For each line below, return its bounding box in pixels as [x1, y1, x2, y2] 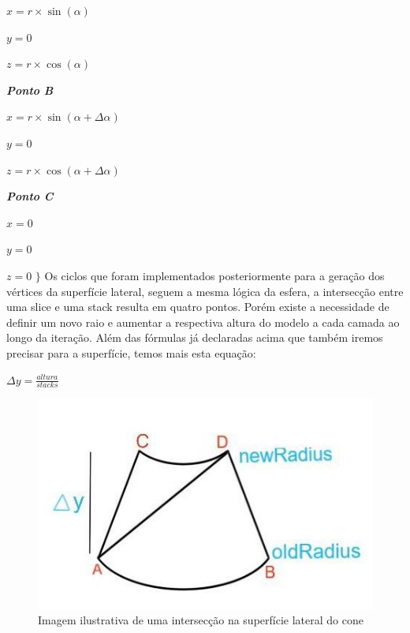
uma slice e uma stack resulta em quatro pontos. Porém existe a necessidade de [6, 298, 389, 315]
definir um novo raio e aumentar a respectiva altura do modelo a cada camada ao [6, 313, 400, 330]
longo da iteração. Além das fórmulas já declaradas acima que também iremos [6, 329, 383, 346]
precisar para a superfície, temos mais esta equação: [6, 344, 256, 361]
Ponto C [6, 188, 54, 204]
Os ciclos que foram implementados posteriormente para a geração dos [44, 267, 385, 283]
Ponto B [6, 81, 54, 98]
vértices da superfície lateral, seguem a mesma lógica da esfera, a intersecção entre [6, 283, 404, 299]
